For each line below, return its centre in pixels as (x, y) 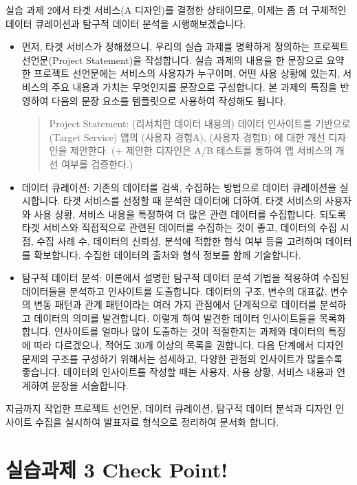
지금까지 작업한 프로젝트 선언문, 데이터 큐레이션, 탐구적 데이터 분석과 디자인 (169, 408)
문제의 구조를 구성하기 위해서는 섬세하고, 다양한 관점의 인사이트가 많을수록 (182, 358)
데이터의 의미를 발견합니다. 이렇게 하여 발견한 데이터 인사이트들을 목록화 (190, 317)
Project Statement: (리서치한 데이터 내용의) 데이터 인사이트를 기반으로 (200, 123)
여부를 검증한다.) (97, 163)
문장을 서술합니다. (90, 385)
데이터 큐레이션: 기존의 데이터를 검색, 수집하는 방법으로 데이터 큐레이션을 (179, 187)
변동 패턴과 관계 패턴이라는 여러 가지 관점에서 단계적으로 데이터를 (175, 304)
